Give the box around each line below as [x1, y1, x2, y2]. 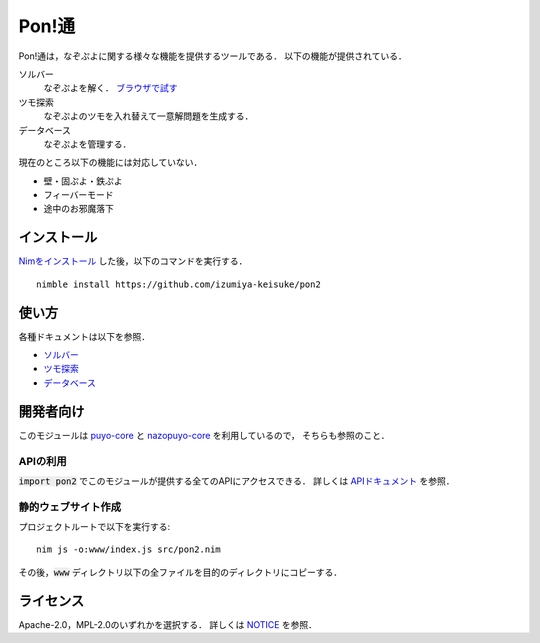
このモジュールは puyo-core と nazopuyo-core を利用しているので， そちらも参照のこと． [18, 429, 390, 441]
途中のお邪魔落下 [43, 203, 114, 215]
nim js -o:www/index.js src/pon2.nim [36, 544, 222, 555]
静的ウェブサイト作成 [18, 500, 122, 514]
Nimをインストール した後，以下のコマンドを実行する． [18, 255, 248, 267]
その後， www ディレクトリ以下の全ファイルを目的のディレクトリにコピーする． [18, 566, 343, 578]
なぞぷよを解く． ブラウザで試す [43, 82, 178, 94]
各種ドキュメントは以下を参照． [18, 330, 150, 342]
